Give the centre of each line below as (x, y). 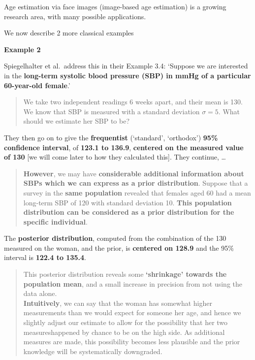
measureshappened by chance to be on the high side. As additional (124, 332)
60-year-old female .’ (37, 85)
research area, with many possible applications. (75, 16)
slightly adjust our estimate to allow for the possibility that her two (126, 322)
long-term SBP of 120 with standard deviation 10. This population (127, 202)
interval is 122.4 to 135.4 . (45, 257)
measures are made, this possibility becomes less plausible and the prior (132, 342)
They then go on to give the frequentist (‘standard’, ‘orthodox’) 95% (111, 137)
